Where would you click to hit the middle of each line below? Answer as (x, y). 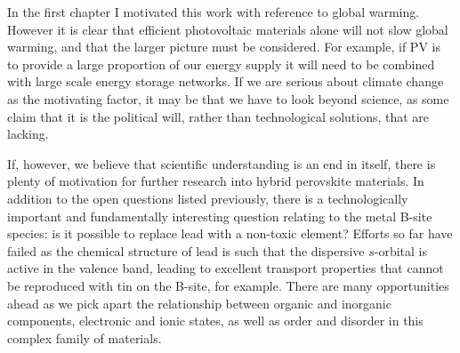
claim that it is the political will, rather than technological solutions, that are (218, 116)
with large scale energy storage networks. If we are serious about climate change (226, 81)
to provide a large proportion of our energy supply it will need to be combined (221, 64)
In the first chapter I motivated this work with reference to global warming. (214, 12)
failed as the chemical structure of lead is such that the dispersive (186, 250)
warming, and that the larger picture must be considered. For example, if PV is (224, 47)
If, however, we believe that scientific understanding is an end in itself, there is (222, 163)
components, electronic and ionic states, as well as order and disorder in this (215, 321)
